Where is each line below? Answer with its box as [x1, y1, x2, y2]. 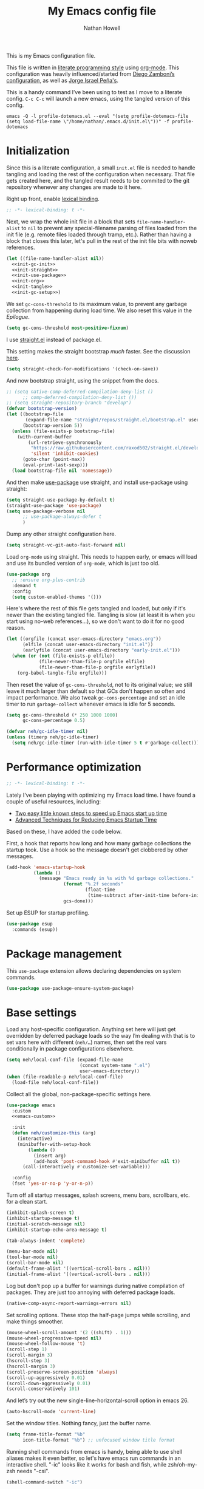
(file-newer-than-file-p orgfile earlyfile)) [38, 664, 156, 670]
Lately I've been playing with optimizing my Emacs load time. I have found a [6, 791, 196, 799]
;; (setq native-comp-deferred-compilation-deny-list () [6, 389, 154, 395]
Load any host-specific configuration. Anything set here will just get [6, 1026, 176, 1033]
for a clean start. [6, 1198, 47, 1205]
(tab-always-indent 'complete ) [6, 1238, 86, 1244]
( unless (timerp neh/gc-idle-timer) [6, 734, 99, 740]
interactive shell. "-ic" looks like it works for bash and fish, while [6, 1460, 167, 1468]
